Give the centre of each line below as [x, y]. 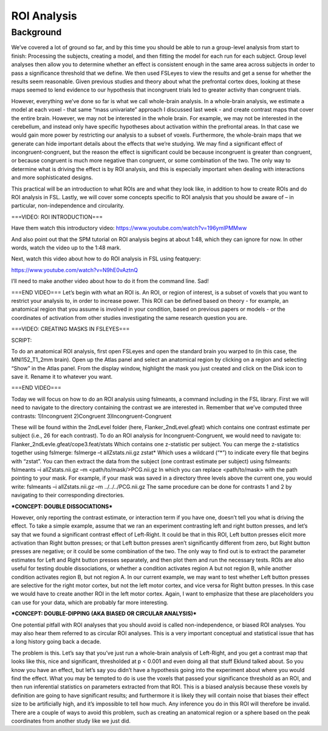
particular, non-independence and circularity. [68, 206]
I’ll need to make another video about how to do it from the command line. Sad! [110, 281]
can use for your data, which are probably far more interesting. [90, 602]
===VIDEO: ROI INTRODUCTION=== [57, 217]
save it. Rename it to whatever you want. [62, 377]
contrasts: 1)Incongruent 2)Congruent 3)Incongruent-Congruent [91, 416]
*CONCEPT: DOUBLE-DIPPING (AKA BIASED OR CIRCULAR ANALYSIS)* [104, 614]
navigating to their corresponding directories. [68, 495]
